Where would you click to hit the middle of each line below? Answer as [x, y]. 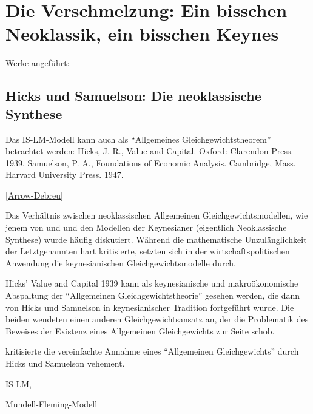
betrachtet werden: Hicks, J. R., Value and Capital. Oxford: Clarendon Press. [150, 151]
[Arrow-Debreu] [34, 195]
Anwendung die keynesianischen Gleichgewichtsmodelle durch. [121, 263]
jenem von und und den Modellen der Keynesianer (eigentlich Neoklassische [146, 227]
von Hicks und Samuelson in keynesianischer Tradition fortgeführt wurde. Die [150, 307]
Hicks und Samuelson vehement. [65, 363]
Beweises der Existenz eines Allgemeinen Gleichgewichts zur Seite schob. [140, 331]
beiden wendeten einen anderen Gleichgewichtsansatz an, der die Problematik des [157, 319]
